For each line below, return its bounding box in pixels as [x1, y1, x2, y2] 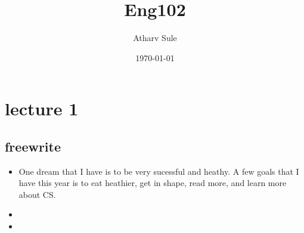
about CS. [18, 188, 56, 200]
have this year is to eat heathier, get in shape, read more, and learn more [18, 177, 287, 189]
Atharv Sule [133, 32, 177, 44]
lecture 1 [5, 96, 79, 121]
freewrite [5, 137, 61, 155]
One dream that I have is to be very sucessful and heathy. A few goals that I [18, 165, 299, 177]
